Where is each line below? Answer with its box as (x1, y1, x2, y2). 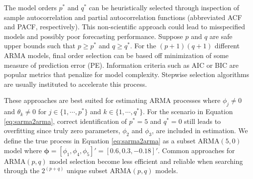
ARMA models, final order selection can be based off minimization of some (4, 50, 229, 60)
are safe (209, 31, 232, 41)
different (214, 40, 240, 51)
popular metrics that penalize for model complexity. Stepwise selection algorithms (4, 69, 249, 80)
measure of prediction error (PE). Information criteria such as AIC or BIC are (4, 60, 239, 70)
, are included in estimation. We (152, 125, 248, 136)
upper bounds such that (4, 40, 76, 51)
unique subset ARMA (67, 165, 132, 176)
